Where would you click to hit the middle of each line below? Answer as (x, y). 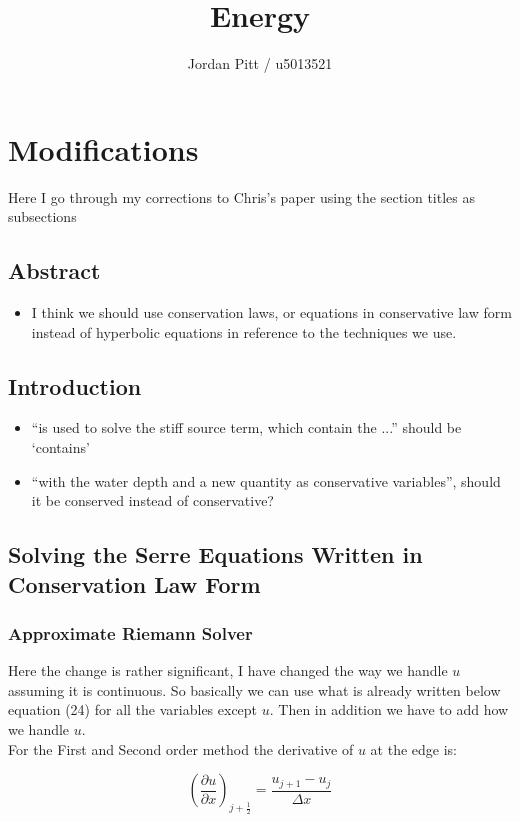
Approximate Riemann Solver (130, 632)
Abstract (54, 270)
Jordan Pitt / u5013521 (260, 63)
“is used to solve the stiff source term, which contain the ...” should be (246, 427)
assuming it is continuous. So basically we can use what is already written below (254, 689)
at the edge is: (413, 748)
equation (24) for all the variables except (133, 709)
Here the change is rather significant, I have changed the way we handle (228, 670)
